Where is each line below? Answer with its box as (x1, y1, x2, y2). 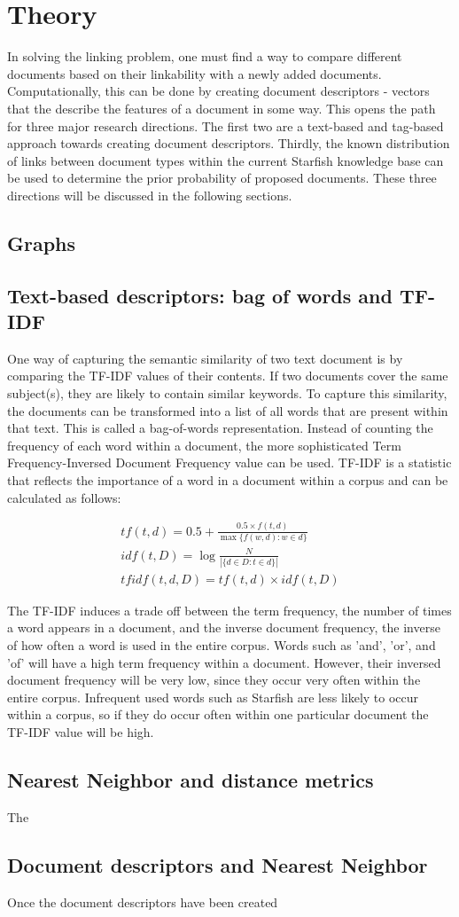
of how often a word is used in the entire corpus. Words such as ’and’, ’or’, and (7, 636, 436, 654)
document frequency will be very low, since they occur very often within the (7, 670, 421, 689)
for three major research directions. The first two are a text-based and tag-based (7, 116, 444, 135)
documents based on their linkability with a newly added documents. (7, 64, 382, 82)
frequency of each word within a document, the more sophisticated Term (7, 435, 401, 454)
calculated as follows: (7, 488, 121, 506)
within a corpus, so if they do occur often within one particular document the (7, 705, 429, 724)
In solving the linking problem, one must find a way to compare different (7, 47, 402, 66)
